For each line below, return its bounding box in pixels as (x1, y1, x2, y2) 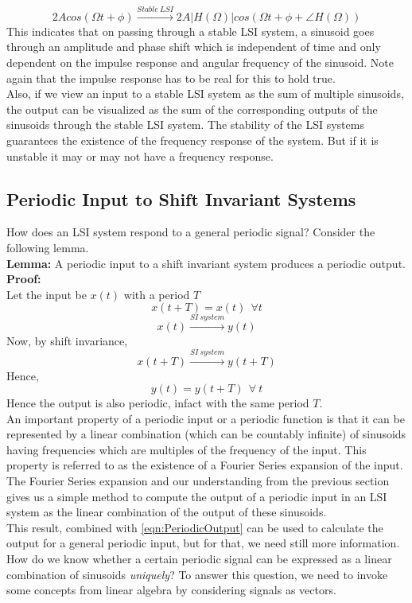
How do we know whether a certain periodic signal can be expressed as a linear (6, 550, 392, 567)
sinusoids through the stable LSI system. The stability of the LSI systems (6, 116, 364, 133)
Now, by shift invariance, (6, 333, 128, 349)
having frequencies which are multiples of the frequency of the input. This (6, 441, 367, 457)
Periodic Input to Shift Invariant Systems (6, 186, 356, 211)
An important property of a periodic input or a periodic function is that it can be (6, 410, 405, 426)
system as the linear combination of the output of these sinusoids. (6, 504, 327, 520)
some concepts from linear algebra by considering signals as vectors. (6, 582, 336, 598)
